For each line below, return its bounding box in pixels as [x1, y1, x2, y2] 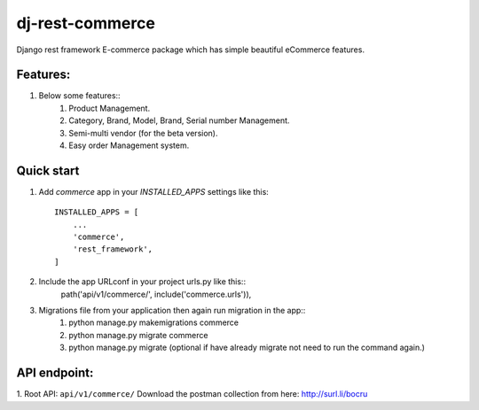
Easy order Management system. [68, 140, 190, 151]
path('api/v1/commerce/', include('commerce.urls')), [60, 289, 252, 299]
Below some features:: [38, 90, 121, 101]
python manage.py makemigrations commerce [68, 317, 239, 328]
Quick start [16, 163, 80, 178]
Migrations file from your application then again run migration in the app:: [38, 306, 306, 316]
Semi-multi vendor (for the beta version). [68, 128, 218, 138]
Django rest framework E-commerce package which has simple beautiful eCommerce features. [16, 44, 365, 55]
